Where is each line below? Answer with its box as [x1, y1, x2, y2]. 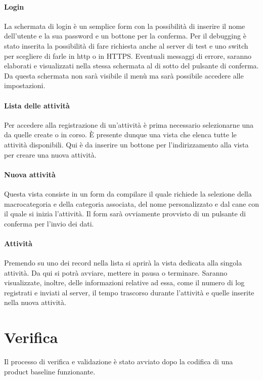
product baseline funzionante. [4, 366, 96, 376]
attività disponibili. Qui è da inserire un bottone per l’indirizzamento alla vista [4, 139, 249, 149]
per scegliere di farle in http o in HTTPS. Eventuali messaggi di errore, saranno [4, 50, 252, 61]
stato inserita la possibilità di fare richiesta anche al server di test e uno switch [4, 40, 248, 51]
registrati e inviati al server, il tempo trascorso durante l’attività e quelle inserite [4, 287, 254, 297]
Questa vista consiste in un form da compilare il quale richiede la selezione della [4, 188, 252, 199]
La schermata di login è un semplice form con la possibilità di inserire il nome [4, 20, 245, 31]
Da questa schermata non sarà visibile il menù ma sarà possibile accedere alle [4, 70, 244, 81]
